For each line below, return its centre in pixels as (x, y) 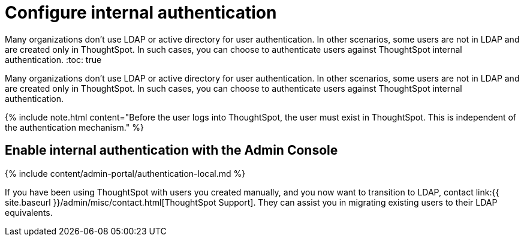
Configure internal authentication (141, 13)
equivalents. (29, 212)
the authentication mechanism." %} (74, 127)
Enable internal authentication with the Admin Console (171, 150)
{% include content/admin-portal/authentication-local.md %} (125, 173)
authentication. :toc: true (53, 59)
